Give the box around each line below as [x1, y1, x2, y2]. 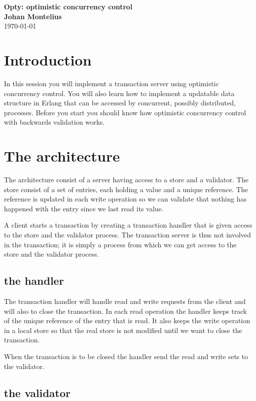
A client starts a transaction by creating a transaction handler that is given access [4, 220, 253, 230]
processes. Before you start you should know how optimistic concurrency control [4, 107, 246, 117]
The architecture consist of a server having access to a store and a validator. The [4, 174, 249, 184]
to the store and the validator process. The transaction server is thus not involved [4, 229, 251, 239]
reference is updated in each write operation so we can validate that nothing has [4, 194, 247, 204]
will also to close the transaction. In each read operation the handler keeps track [4, 305, 247, 316]
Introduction [4, 49, 92, 69]
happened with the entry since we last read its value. [4, 203, 164, 213]
